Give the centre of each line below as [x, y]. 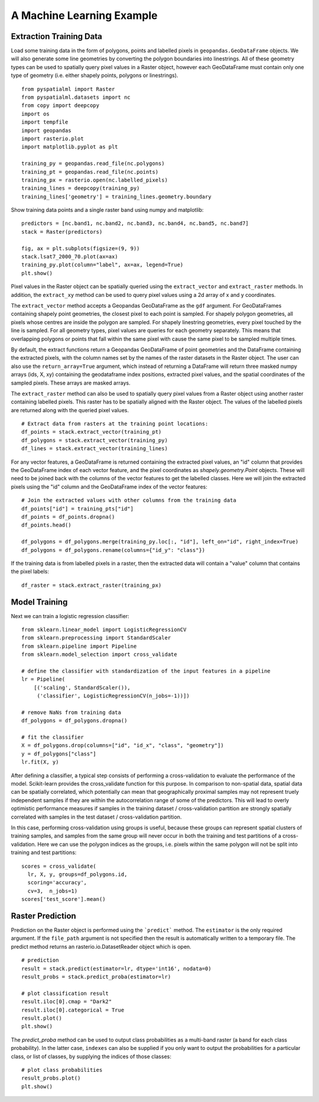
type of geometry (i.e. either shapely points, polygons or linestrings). [95, 75]
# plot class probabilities [62, 1070]
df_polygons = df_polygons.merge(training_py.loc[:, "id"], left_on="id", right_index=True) [160, 542]
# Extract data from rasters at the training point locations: [115, 424]
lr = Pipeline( [43, 679]
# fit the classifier [53, 737]
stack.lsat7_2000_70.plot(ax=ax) [70, 257]
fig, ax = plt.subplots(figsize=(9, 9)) [81, 248]
